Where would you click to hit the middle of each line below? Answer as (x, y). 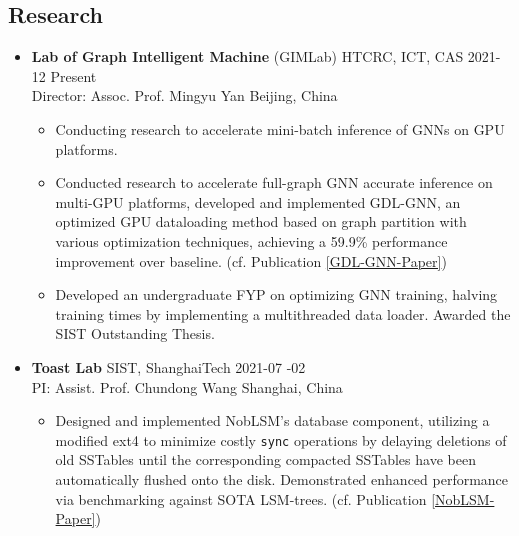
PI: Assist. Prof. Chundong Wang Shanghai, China (187, 386)
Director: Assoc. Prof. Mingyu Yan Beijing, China (184, 95)
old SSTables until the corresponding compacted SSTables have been (265, 459)
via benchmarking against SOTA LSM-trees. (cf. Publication (241, 498)
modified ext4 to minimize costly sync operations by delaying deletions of (281, 439)
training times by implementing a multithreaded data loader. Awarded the (283, 313)
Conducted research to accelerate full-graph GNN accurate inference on (274, 182)
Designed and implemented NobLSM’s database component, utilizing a (272, 420)
